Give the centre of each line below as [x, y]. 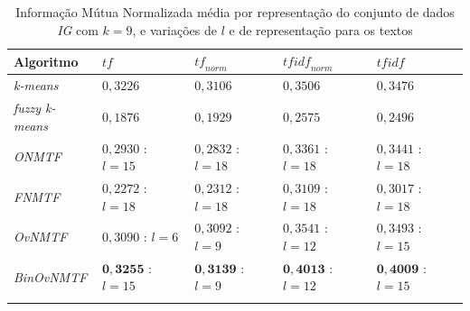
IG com [78, 29]
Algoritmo [46, 61]
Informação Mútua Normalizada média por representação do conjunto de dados [235, 12]
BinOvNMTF [51, 276]
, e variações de [174, 29]
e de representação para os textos [321, 29]
